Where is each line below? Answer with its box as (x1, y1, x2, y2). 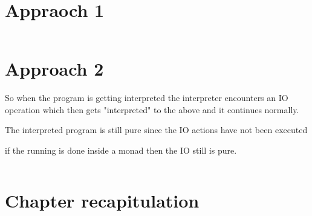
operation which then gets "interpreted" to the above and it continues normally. (5, 103, 299, 116)
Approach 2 (5, 56, 104, 81)
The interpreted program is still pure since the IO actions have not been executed (5, 123, 308, 136)
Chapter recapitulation (5, 188, 200, 212)
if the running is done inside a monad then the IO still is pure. (5, 144, 237, 157)
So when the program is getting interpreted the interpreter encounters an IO (5, 91, 288, 104)
